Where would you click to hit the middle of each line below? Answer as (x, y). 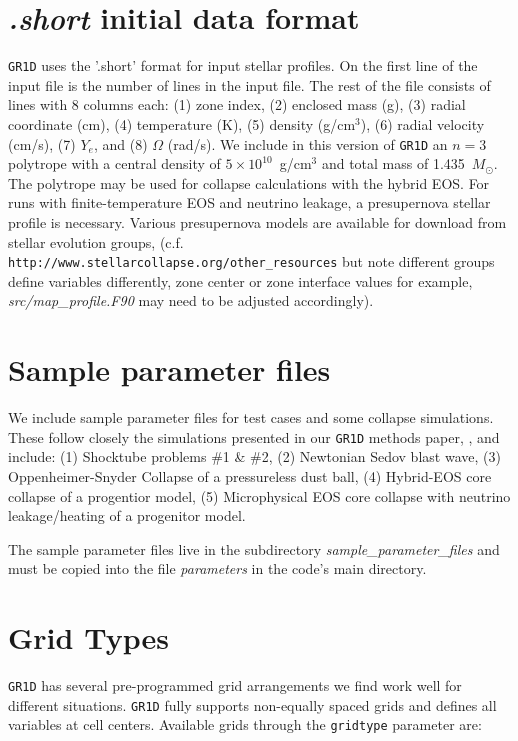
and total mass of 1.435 (393, 163)
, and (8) (120, 143)
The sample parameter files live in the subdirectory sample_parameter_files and (254, 548)
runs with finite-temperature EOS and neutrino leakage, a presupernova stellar (249, 202)
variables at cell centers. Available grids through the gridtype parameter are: (245, 724)
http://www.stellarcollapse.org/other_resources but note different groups (251, 261)
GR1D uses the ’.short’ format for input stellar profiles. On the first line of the (243, 65)
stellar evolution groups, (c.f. (96, 241)
